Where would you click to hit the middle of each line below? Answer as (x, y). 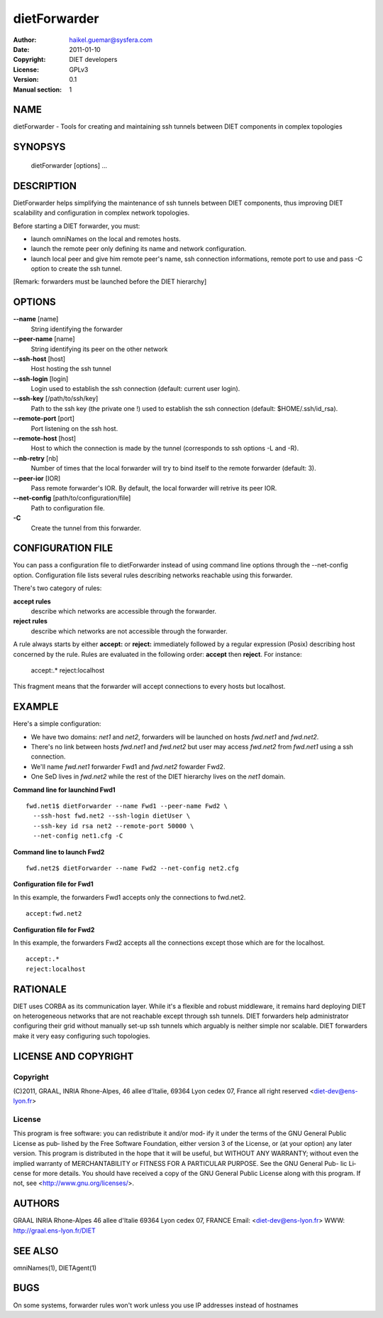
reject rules (30, 621)
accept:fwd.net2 (54, 914)
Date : (21, 49)
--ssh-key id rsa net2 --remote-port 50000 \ (113, 826)
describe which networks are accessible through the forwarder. (123, 611)
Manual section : (38, 90)
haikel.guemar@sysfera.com (111, 40)
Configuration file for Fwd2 (54, 929)
